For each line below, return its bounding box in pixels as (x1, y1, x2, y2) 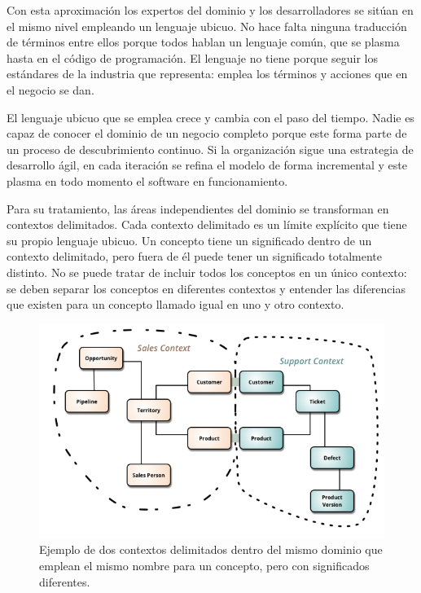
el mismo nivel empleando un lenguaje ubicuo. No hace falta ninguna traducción (7, 17, 407, 34)
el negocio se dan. (7, 81, 94, 98)
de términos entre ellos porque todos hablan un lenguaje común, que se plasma (7, 33, 400, 51)
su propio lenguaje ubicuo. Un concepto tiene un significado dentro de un (7, 231, 372, 248)
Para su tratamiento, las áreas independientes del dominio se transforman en (7, 200, 389, 217)
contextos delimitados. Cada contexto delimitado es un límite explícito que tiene (7, 216, 407, 233)
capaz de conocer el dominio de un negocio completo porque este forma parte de (7, 125, 407, 142)
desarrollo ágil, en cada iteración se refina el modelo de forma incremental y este (7, 156, 407, 174)
